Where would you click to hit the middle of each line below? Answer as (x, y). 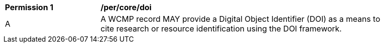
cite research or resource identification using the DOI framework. (221, 29)
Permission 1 (29, 7)
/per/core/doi (126, 7)
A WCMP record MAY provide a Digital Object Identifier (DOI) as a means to (241, 19)
